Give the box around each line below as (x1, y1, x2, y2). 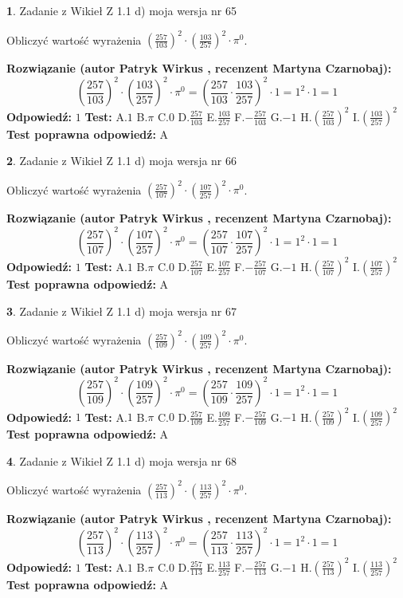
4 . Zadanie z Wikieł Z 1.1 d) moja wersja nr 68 (6, 452, 237, 469)
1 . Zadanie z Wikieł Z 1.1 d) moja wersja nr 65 (6, 2, 237, 18)
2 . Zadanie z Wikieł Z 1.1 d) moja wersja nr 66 (6, 152, 237, 169)
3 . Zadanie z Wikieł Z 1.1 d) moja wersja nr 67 (6, 302, 237, 319)
